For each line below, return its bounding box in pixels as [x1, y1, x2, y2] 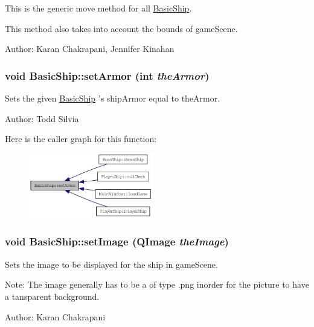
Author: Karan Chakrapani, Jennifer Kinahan [5, 42, 175, 55]
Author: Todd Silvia [5, 112, 79, 125]
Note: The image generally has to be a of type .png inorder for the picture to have [5, 278, 309, 291]
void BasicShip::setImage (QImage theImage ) [5, 234, 229, 249]
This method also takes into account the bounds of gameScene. [5, 22, 238, 34]
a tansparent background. [5, 290, 100, 302]
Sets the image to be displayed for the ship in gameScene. [5, 257, 218, 270]
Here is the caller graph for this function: [5, 132, 157, 145]
